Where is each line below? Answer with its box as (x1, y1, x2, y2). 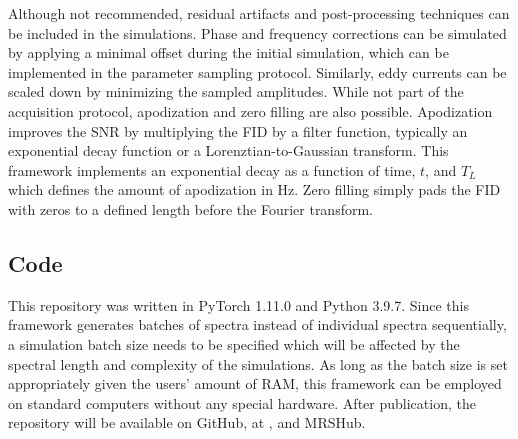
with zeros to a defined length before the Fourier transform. (8, 198, 373, 219)
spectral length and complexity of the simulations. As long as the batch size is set (8, 353, 508, 374)
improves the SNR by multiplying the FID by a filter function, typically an (8, 120, 468, 141)
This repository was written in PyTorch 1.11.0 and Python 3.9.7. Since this (8, 294, 469, 315)
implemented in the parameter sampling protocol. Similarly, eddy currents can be (8, 61, 507, 82)
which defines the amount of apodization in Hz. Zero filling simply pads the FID (8, 179, 501, 200)
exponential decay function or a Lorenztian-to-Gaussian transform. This (8, 140, 449, 161)
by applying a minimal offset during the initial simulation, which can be (8, 42, 449, 63)
